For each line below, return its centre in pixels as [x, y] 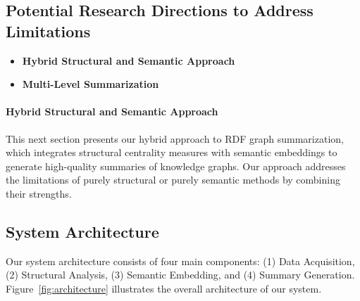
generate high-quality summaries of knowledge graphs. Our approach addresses [176, 166]
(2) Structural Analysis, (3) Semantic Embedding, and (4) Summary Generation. [180, 275]
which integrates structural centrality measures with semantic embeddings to [172, 152]
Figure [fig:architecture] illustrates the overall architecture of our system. [164, 288]
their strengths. [39, 193]
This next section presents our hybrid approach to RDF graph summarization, [175, 138]
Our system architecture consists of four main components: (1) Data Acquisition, [180, 261]
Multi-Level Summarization [91, 84]
